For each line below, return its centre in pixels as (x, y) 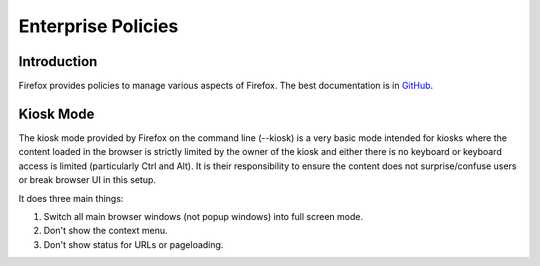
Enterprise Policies (98, 26)
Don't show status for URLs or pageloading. (133, 244)
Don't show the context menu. (106, 231)
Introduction (58, 61)
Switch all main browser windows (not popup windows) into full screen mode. (203, 216)
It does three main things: (71, 198)
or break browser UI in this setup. (87, 180)
